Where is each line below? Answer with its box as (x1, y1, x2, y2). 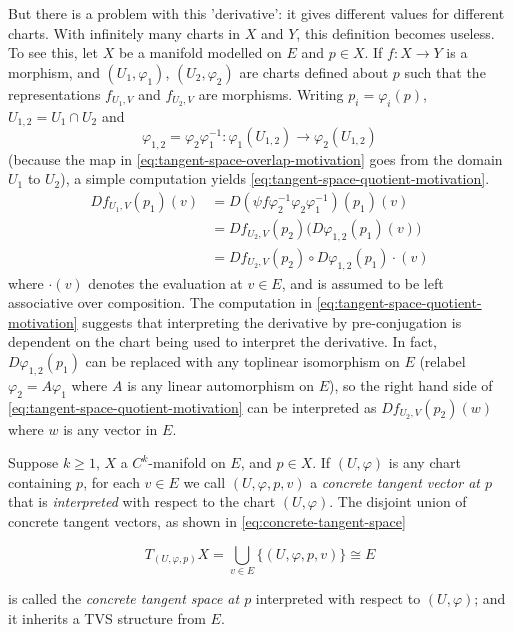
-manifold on (148, 452, 226, 473)
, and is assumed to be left (281, 272, 444, 293)
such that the (404, 61, 486, 82)
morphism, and (8, 61, 100, 82)
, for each (83, 471, 140, 492)
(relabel (419, 351, 466, 372)
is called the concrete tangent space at (8, 587, 240, 608)
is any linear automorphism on (127, 374, 315, 395)
